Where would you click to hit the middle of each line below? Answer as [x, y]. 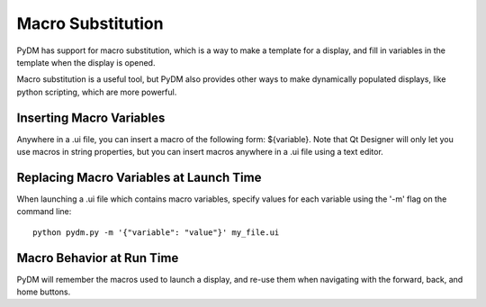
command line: [44, 212]
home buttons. [44, 292]
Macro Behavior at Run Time [98, 258]
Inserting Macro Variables [91, 117]
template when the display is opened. [86, 62]
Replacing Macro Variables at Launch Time [139, 177]
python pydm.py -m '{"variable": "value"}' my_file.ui [156, 232]
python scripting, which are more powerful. [97, 92]
